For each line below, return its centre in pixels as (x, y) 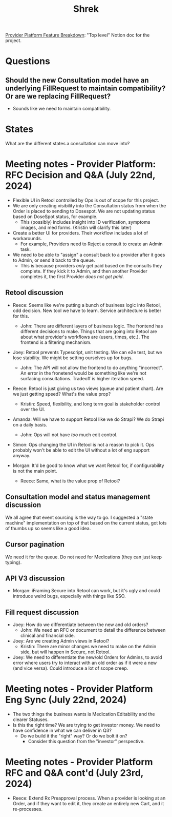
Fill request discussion (42, 612)
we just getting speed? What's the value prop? (62, 394)
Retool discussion (35, 293)
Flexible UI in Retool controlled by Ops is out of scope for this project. (86, 200)
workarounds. (27, 239)
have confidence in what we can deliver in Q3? (62, 731)
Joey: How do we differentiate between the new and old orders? (80, 625)
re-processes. (27, 809)
